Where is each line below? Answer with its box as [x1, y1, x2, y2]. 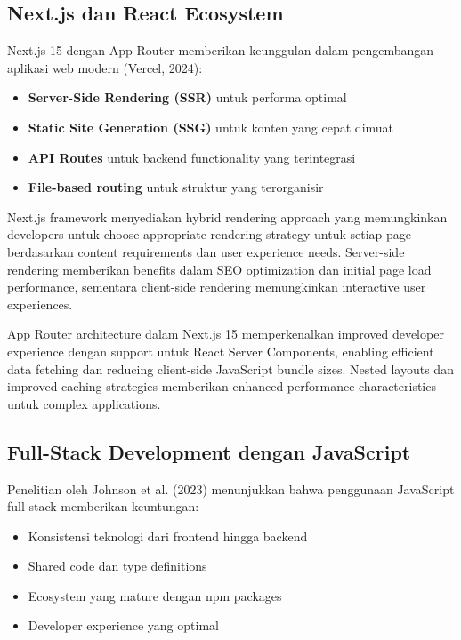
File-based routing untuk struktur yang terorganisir [28, 178, 324, 196]
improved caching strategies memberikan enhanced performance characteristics [7, 377, 436, 396]
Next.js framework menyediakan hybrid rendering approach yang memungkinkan [7, 207, 448, 226]
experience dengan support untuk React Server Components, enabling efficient [7, 341, 434, 360]
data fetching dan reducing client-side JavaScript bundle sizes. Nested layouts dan [7, 359, 454, 378]
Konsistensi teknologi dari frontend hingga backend [28, 526, 308, 545]
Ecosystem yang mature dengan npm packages [28, 586, 282, 604]
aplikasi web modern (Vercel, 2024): [7, 58, 203, 76]
